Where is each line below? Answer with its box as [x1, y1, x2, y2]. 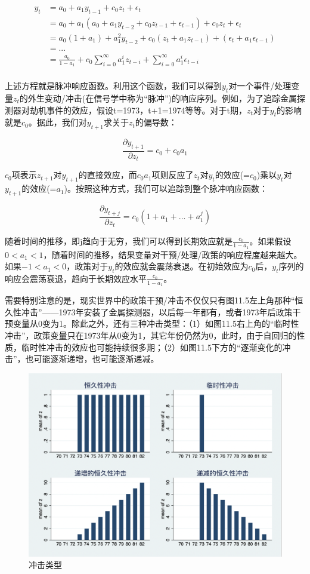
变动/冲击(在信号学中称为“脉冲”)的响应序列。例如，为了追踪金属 [44, 91, 297, 104]
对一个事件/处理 [228, 79, 292, 92]
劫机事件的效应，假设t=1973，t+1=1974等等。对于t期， [29, 103, 247, 116]
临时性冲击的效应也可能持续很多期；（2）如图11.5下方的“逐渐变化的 [21, 340, 283, 353]
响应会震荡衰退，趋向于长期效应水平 [5, 272, 147, 284]
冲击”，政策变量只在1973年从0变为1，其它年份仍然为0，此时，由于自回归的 [5, 329, 297, 341]
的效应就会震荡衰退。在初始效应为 [114, 260, 249, 272]
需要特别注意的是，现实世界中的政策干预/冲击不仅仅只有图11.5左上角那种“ [5, 294, 295, 306]
